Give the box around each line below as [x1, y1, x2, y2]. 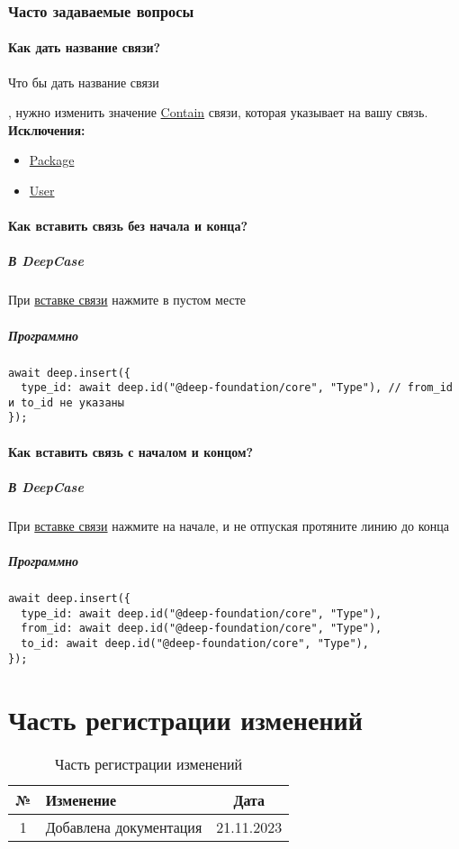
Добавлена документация [45, 817, 202, 838]
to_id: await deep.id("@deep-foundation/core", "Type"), [21, 637, 369, 651]
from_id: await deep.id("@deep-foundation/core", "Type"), [21, 622, 382, 635]
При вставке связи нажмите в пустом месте [8, 290, 247, 309]
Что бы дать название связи [8, 72, 159, 91]
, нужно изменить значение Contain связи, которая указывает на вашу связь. [8, 103, 428, 122]
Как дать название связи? [8, 38, 161, 57]
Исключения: [8, 120, 85, 139]
